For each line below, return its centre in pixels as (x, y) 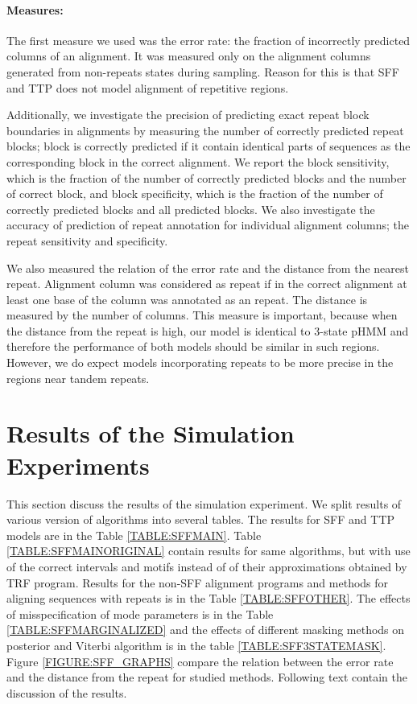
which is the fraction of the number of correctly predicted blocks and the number (206, 177)
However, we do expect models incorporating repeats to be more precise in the (200, 362)
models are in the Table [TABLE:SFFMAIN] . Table (134, 535)
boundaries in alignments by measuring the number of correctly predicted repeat (205, 130)
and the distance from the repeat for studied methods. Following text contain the (207, 677)
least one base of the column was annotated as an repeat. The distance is (187, 299)
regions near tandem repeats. (78, 378)
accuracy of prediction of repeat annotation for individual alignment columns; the (208, 225)
